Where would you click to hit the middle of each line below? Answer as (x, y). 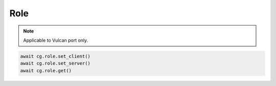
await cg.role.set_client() (55, 56)
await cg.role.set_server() (55, 63)
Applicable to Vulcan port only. (56, 40)
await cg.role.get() (46, 70)
